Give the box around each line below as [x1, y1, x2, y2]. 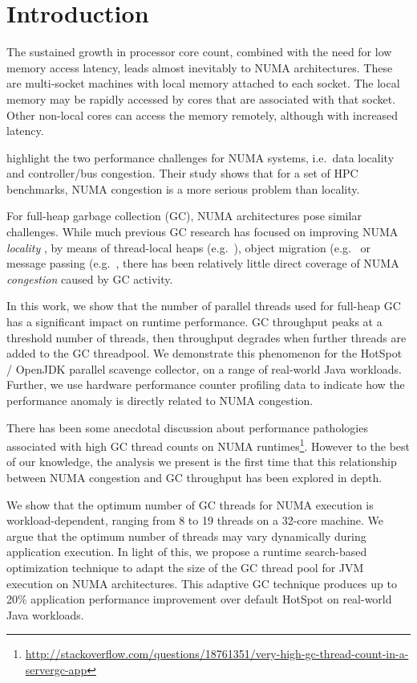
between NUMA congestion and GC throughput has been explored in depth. [6, 469, 383, 486]
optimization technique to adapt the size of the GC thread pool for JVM [6, 559, 364, 575]
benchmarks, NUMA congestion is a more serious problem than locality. [6, 180, 360, 197]
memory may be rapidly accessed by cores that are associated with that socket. [6, 90, 396, 107]
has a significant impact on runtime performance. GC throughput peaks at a [6, 313, 383, 330]
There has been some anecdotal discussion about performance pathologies [6, 419, 368, 436]
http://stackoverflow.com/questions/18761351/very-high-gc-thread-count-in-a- [25, 645, 409, 662]
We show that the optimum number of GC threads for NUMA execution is [6, 496, 374, 513]
